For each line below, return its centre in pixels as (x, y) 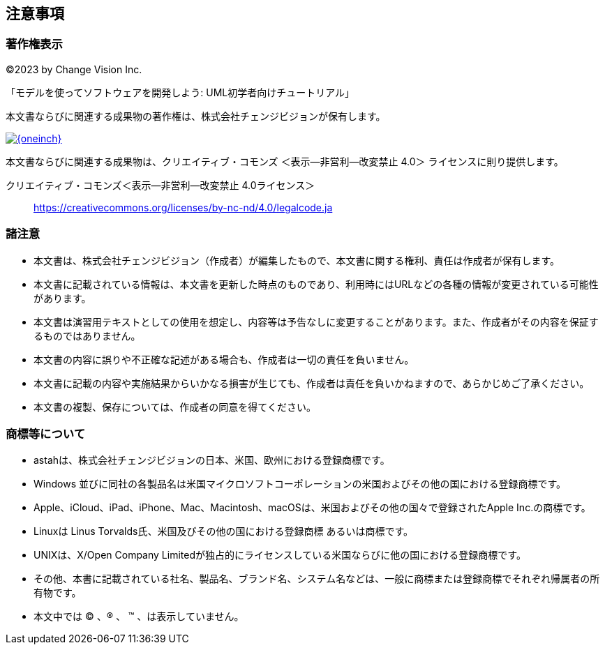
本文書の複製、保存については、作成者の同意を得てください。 (175, 407)
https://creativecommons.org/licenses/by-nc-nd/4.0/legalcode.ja (183, 207)
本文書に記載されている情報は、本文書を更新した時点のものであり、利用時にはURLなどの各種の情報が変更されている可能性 (316, 284)
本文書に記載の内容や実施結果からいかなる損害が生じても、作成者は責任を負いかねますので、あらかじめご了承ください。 (312, 383)
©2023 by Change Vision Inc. (74, 69)
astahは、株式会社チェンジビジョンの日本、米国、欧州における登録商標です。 (212, 460)
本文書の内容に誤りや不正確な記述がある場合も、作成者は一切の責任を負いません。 (224, 359)
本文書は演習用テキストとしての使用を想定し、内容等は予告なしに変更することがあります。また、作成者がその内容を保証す (316, 322)
